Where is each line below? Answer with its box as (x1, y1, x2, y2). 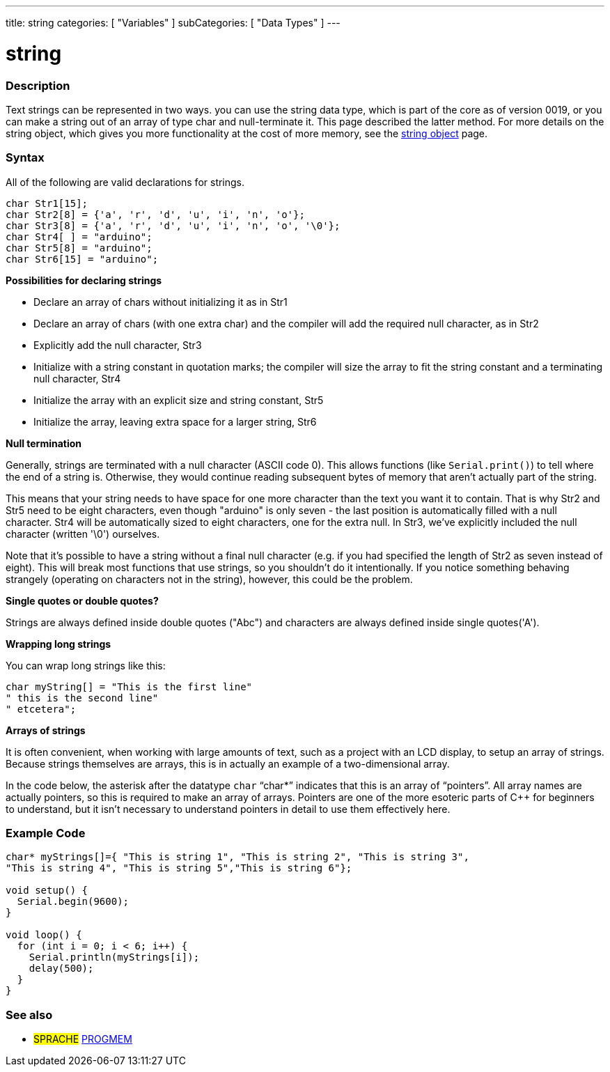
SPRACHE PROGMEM (33, 1033, 132, 1046)
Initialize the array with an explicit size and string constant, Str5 (33, 394, 324, 406)
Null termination (6, 437, 82, 449)
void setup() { (6, 885, 88, 896)
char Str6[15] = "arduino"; (6, 253, 159, 265)
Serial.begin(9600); (17, 896, 130, 908)
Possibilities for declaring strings (6, 274, 162, 286)
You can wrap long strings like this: (6, 659, 166, 671)
